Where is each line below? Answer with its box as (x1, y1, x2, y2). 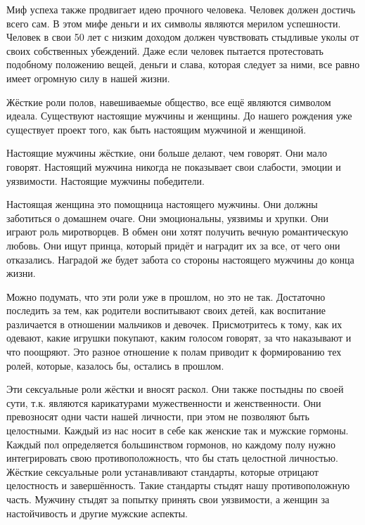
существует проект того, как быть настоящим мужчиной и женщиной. (6, 122, 307, 136)
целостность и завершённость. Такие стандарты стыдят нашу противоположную (6, 478, 350, 493)
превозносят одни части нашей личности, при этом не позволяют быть (6, 409, 309, 424)
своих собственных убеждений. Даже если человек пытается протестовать (6, 43, 324, 58)
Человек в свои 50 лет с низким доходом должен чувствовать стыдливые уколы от (6, 30, 359, 44)
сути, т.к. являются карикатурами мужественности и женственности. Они (6, 395, 321, 410)
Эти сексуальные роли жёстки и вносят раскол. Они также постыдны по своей (6, 382, 344, 396)
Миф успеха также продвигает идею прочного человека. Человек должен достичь (6, 2, 356, 16)
